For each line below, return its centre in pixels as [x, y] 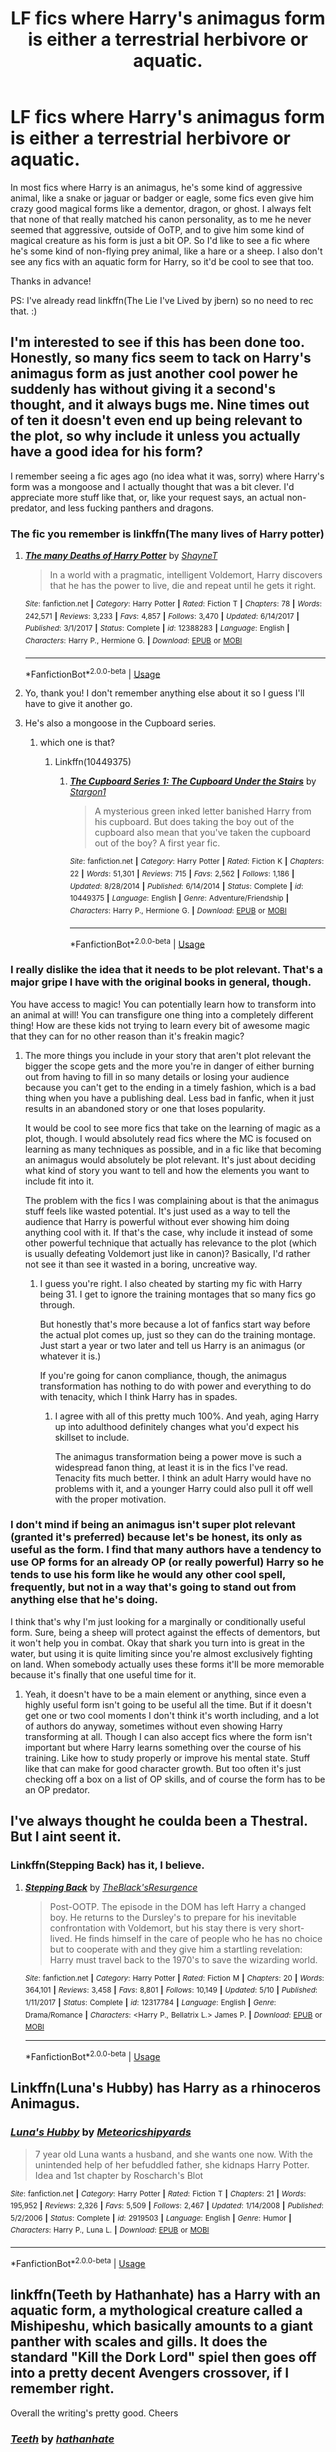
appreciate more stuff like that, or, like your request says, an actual [147, 497]
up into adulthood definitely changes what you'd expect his [177, 1426]
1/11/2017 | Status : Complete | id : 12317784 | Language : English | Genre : [150, 2002]
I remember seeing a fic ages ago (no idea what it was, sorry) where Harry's [167, 476]
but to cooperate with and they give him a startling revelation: [176, 1949]
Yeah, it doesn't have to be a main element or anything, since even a [165, 1694]
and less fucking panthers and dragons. [132, 508]
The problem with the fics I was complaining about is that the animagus [172, 1200]
